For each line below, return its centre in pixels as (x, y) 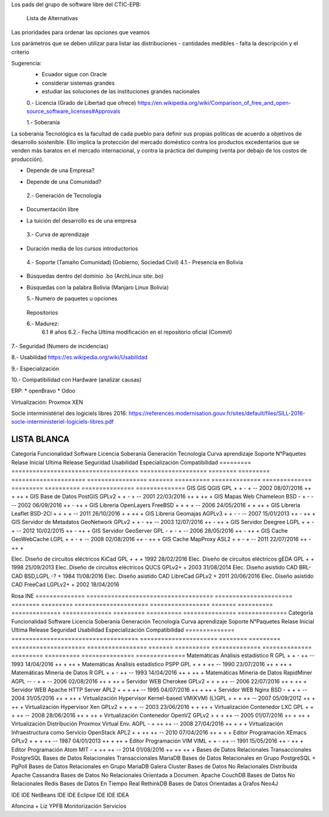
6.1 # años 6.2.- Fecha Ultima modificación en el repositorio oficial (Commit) (137, 332)
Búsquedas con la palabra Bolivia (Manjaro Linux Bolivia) (97, 287)
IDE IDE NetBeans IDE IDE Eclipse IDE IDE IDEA (70, 795)
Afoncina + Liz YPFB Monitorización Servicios (69, 806)
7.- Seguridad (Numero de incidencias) (60, 346)
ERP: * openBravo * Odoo (43, 391)
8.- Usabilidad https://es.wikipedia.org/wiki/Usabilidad (80, 358)
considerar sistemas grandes (78, 83)
